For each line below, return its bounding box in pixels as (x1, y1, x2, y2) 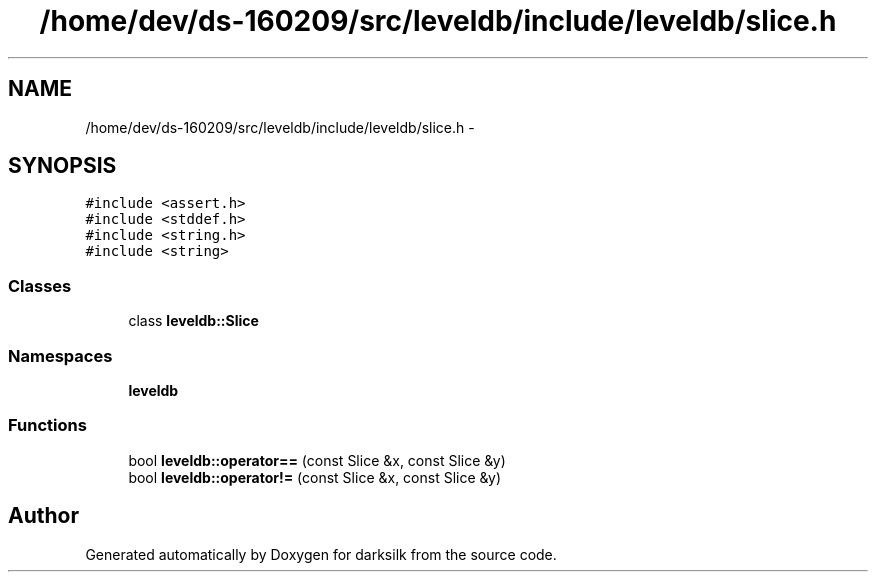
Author (8, 503, 79, 529)
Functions (8, 415, 87, 436)
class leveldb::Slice (128, 312, 259, 330)
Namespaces (8, 345, 113, 366)
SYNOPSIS (8, 153, 117, 179)
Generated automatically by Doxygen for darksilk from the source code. (85, 545, 557, 563)
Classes (8, 275, 72, 296)
